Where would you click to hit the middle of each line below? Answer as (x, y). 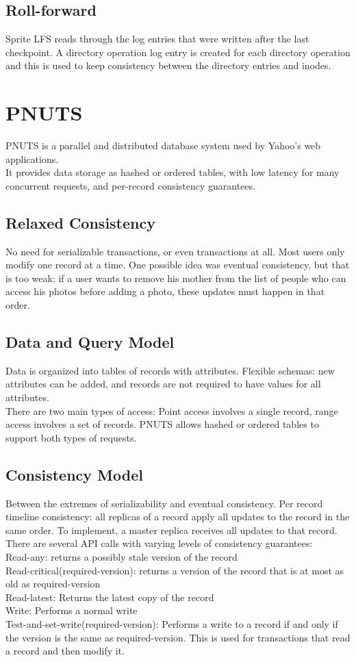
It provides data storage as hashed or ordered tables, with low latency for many (173, 172)
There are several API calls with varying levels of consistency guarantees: (159, 543)
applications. (32, 158)
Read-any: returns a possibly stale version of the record (122, 557)
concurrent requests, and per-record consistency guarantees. (131, 185)
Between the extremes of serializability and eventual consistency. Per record (164, 503)
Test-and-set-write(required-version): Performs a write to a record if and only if (172, 623)
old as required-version (53, 584)
